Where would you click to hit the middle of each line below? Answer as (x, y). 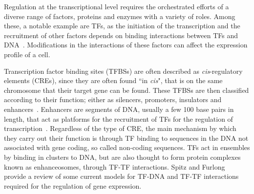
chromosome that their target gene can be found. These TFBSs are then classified (127, 90)
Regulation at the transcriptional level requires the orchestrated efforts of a (116, 6)
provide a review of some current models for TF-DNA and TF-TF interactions (121, 176)
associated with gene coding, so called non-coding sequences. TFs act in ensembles (127, 147)
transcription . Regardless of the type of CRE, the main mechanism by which (120, 128)
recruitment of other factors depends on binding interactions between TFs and (121, 35)
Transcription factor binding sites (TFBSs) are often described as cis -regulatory (123, 71)
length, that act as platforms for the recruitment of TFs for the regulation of (118, 119)
